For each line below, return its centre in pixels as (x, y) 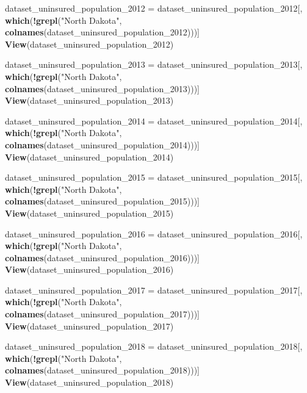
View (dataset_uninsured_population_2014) (89, 157)
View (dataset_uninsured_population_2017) (89, 326)
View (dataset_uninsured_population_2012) (89, 44)
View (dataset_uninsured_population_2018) (89, 382)
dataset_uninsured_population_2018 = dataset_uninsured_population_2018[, (154, 346)
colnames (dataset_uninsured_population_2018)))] (102, 370)
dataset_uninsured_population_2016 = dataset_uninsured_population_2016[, (154, 233)
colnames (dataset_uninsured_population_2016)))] (102, 257)
